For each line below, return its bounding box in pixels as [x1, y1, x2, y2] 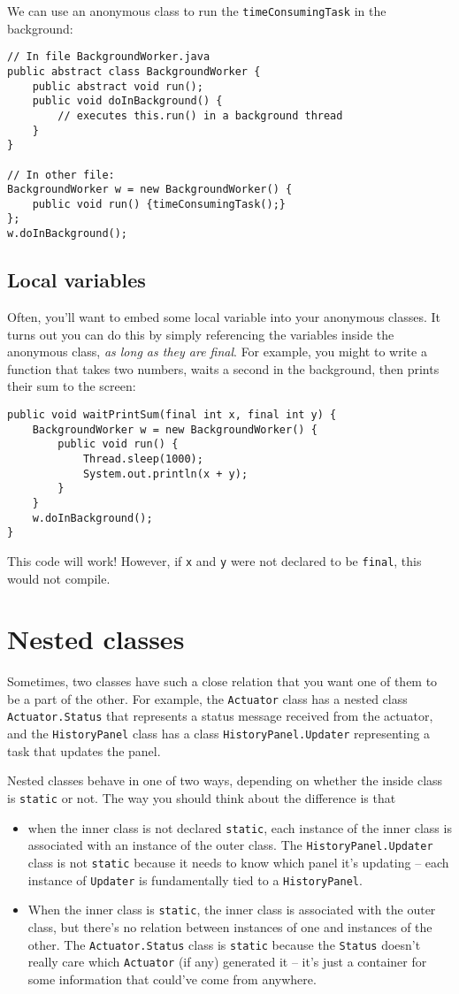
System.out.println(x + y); [82, 467, 249, 480]
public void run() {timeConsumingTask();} [32, 197, 286, 210]
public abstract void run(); [32, 80, 203, 93]
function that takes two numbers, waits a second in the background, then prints [7, 359, 440, 378]
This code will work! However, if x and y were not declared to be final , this [7, 551, 422, 570]
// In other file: [7, 168, 115, 181]
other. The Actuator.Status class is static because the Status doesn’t [27, 935, 421, 953]
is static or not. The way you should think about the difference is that [7, 788, 396, 807]
